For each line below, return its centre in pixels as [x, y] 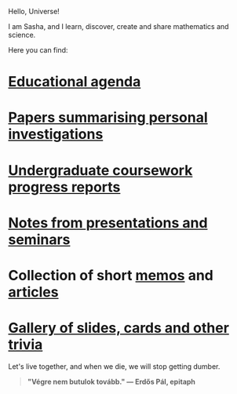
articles [33, 292]
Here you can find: [38, 50]
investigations [56, 135]
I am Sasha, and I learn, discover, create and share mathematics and [118, 26]
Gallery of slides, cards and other [119, 328]
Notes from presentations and [108, 223]
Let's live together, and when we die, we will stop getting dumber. [114, 366]
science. [22, 35]
